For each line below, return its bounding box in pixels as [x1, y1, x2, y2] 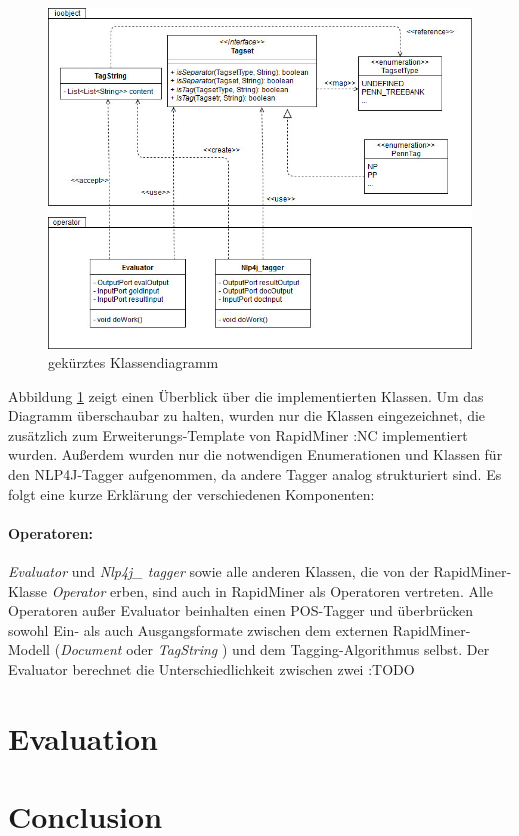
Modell [8, 639, 51, 660]
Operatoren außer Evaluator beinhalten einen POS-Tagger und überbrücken [8, 600, 474, 621]
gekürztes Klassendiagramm [48, 352, 219, 373]
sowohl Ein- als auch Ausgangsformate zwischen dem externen [8, 619, 389, 640]
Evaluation [8, 717, 158, 758]
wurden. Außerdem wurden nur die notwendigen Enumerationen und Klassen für [8, 444, 503, 465]
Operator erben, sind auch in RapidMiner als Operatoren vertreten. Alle [51, 580, 493, 601]
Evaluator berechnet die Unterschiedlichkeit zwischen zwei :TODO [8, 659, 415, 680]
